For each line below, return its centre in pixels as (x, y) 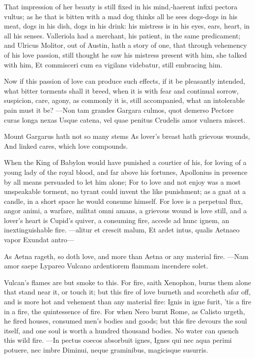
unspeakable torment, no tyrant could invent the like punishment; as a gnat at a (125, 191)
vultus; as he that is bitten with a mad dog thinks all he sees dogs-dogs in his (121, 16)
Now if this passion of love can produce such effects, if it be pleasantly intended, (125, 81)
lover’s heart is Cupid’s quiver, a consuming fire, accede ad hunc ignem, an (117, 220)
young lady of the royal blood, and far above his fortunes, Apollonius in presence (126, 172)
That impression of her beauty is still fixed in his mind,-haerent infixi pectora (121, 6)
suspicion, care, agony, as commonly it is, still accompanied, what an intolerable (125, 100)
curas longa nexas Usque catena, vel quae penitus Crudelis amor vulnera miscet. (125, 119)
